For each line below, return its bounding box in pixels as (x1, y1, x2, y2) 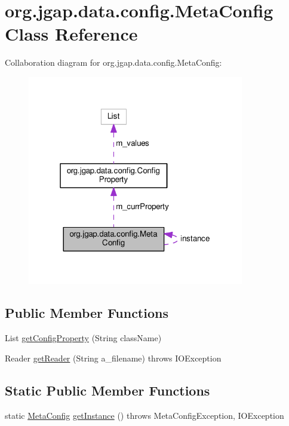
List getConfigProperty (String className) (5, 332, 162, 344)
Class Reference (5, 22, 138, 46)
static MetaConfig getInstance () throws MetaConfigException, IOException (5, 409, 284, 421)
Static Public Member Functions (5, 381, 210, 399)
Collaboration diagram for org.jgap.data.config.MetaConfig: (5, 56, 222, 69)
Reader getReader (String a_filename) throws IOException (5, 351, 222, 364)
